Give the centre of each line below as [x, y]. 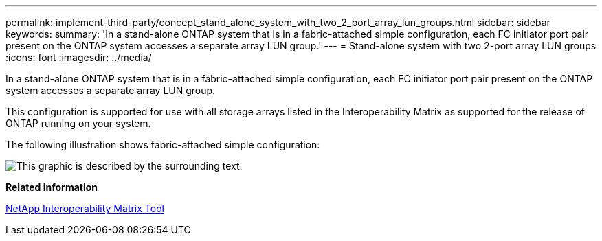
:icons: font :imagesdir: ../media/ [79, 57]
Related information [52, 187]
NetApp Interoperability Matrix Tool [85, 208]
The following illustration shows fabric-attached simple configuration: [163, 145]
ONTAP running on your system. [78, 123]
